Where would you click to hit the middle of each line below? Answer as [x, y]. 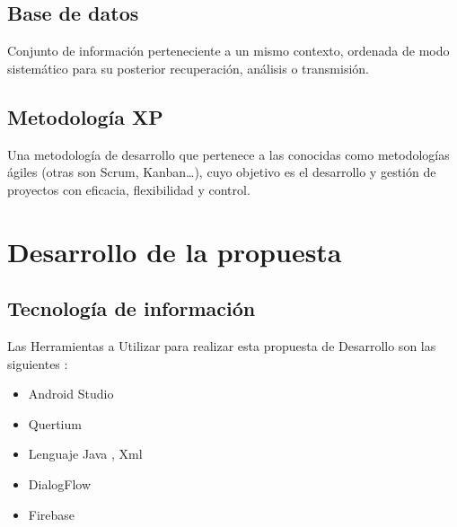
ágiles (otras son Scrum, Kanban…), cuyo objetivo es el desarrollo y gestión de [222, 172]
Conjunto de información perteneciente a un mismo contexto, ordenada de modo [228, 51]
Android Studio [71, 394]
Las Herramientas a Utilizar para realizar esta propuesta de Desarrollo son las [222, 345]
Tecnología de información [132, 308]
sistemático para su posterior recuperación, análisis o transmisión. [188, 68]
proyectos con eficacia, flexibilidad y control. [129, 189]
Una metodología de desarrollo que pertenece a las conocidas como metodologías [228, 154]
